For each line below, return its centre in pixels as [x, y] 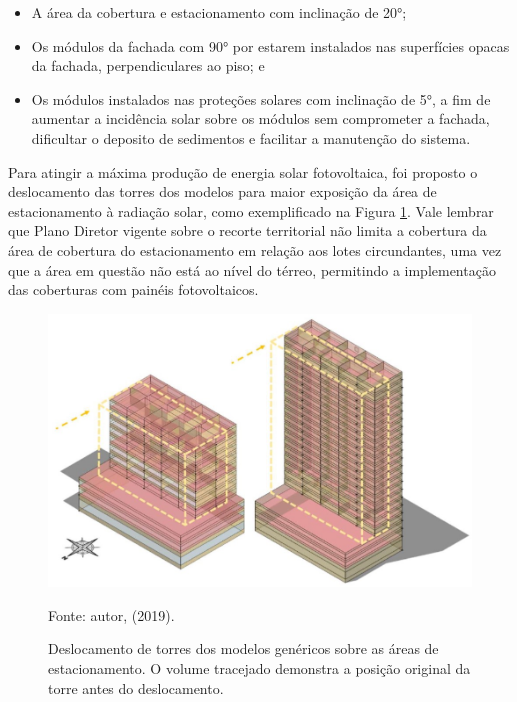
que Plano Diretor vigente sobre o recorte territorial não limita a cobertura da [247, 230]
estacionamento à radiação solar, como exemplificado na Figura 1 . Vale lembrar [251, 210]
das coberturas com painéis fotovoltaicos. [133, 289]
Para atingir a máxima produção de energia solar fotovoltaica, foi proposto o [243, 171]
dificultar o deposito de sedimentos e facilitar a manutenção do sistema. [251, 137]
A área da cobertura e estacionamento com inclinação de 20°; [219, 12]
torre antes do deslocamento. [136, 687]
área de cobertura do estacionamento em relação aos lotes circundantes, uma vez [255, 249]
